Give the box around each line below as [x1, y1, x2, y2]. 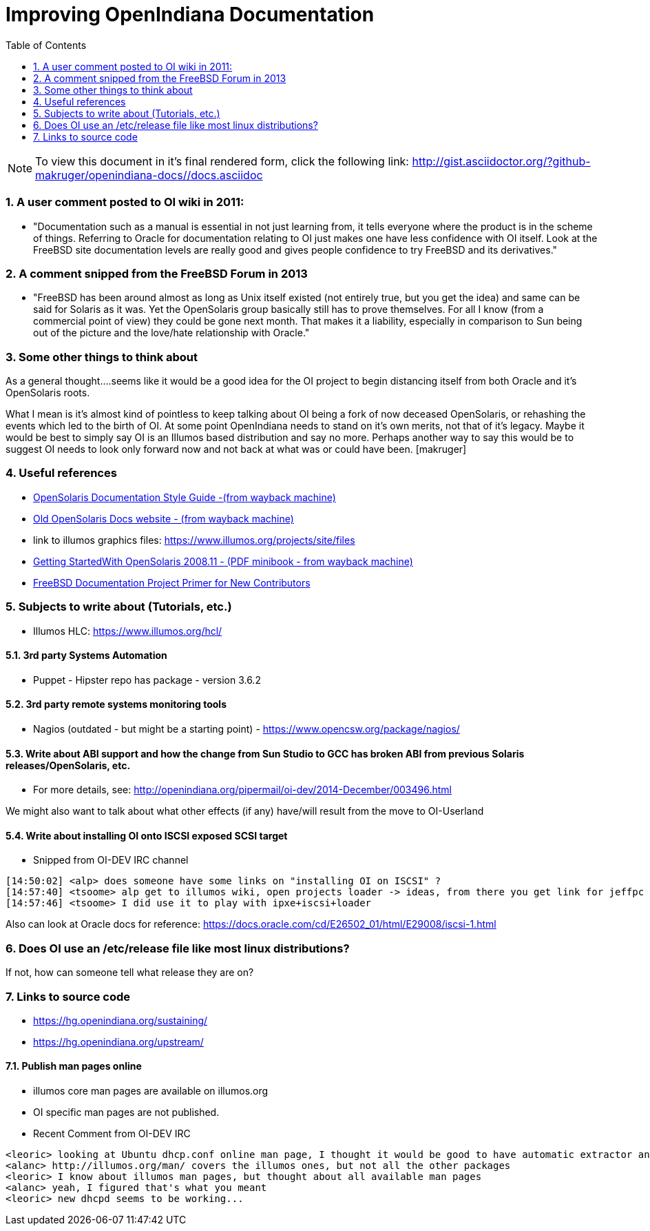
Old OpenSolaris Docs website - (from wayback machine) [33, 512, 294, 525]
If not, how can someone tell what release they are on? [6, 966, 254, 979]
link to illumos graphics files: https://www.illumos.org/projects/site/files [33, 533, 355, 546]
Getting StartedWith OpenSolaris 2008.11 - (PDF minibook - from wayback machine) [33, 555, 413, 567]
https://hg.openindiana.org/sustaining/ [33, 1014, 208, 1026]
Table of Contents [6, 39, 87, 51]
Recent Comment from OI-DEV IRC [33, 1128, 191, 1140]
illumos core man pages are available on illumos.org [33, 1085, 269, 1097]
